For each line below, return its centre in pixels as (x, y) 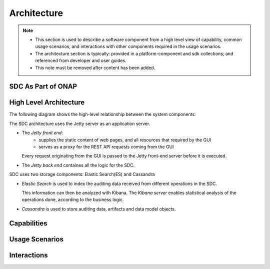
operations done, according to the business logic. (73, 199)
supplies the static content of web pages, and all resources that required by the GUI (125, 139)
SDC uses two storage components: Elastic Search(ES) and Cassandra (82, 174)
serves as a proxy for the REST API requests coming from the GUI (106, 146)
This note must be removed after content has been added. (95, 67)
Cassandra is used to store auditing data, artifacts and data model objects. (99, 209)
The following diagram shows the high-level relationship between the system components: (102, 114)
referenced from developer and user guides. (81, 60)
